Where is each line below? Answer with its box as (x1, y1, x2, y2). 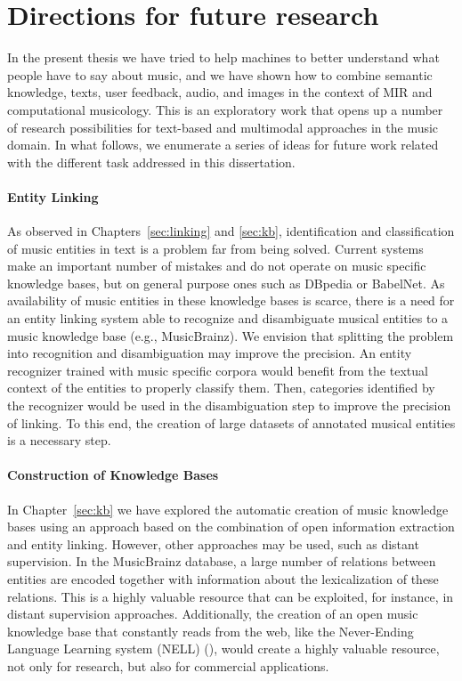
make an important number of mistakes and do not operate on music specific (7, 256, 426, 275)
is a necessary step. (7, 431, 111, 450)
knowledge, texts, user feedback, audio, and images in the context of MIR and (7, 83, 433, 101)
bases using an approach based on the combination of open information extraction (7, 517, 455, 536)
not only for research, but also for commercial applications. (7, 656, 329, 675)
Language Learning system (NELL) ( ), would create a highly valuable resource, (7, 639, 440, 658)
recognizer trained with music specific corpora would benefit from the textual (7, 361, 428, 379)
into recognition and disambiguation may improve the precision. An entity (7, 344, 412, 362)
